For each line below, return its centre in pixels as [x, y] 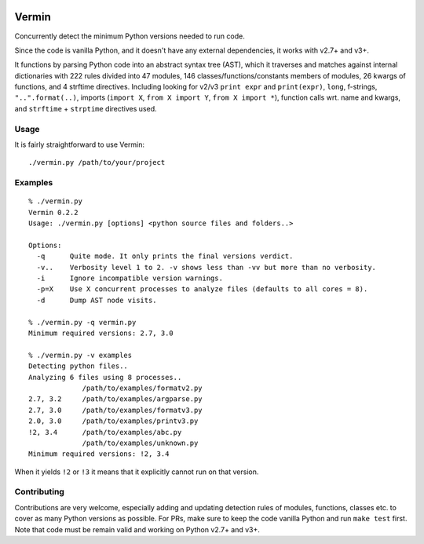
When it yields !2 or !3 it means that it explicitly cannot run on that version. [137, 472]
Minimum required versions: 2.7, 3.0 [101, 333]
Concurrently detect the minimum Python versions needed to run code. [130, 36]
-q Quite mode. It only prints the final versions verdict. [165, 256]
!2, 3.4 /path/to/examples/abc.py [105, 432]
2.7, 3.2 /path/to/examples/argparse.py [116, 399]
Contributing [39, 492]
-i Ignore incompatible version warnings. [130, 278]
